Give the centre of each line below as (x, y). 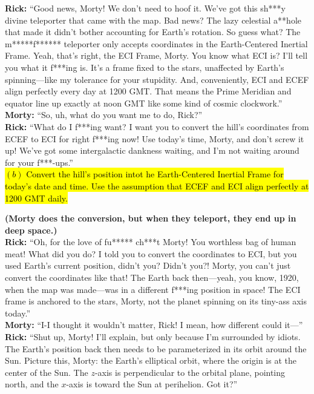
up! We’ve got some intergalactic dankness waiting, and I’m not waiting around (152, 150)
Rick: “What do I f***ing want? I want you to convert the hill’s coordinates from (157, 126)
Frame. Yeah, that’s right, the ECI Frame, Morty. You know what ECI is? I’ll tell (156, 55)
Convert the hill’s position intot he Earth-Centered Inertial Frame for (155, 174)
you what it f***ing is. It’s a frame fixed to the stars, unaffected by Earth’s (145, 67)
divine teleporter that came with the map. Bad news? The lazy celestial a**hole (153, 20)
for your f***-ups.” (39, 162)
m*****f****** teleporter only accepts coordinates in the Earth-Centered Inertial (156, 43)
